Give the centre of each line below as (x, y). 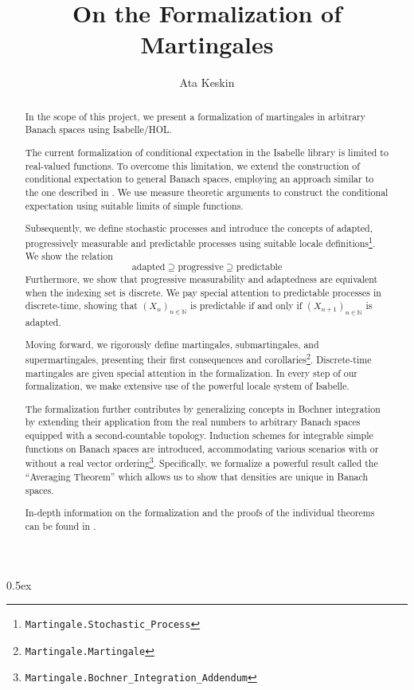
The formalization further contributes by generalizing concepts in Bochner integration (203, 408)
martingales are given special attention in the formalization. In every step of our (191, 372)
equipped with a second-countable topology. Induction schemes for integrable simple (199, 435)
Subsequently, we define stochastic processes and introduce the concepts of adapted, (199, 228)
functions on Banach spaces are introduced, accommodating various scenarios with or (202, 448)
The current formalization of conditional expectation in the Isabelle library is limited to (207, 152)
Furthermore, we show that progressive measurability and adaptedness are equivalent (201, 279)
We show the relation (69, 256)
